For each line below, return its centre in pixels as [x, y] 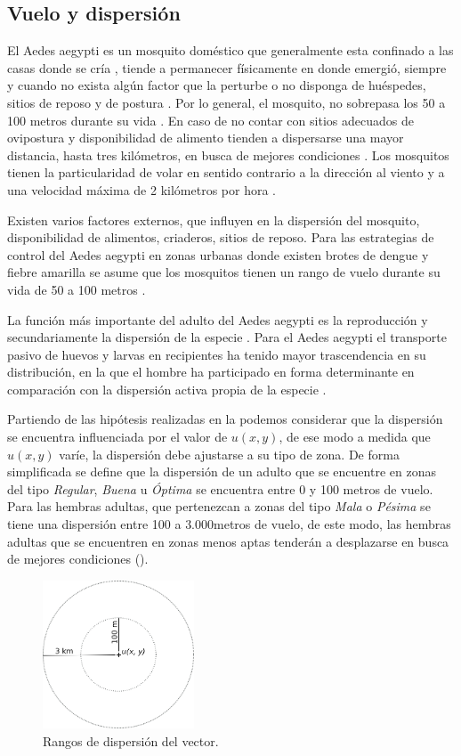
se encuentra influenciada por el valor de [117, 437]
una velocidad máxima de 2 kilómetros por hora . [142, 189]
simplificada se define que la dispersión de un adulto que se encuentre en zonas [222, 471]
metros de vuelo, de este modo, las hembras [332, 524]
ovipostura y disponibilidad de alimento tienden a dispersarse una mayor [206, 138]
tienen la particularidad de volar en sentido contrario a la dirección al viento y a [226, 172]
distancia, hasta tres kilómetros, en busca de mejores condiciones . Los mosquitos [228, 154]
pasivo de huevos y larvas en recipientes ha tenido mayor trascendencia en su [217, 354]
